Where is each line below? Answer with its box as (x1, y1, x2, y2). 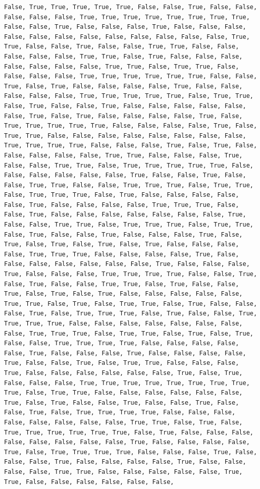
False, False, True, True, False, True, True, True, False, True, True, (4, 221, 253, 229)
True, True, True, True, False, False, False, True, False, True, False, (4, 142, 257, 149)
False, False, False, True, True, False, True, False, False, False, (4, 52, 243, 60)
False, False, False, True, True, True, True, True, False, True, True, (4, 92, 253, 100)
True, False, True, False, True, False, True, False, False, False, (4, 241, 239, 248)
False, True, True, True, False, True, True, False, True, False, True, (4, 330, 253, 337)
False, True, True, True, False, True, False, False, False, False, (4, 191, 239, 199)
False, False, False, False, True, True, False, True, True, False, (4, 63, 239, 70)
